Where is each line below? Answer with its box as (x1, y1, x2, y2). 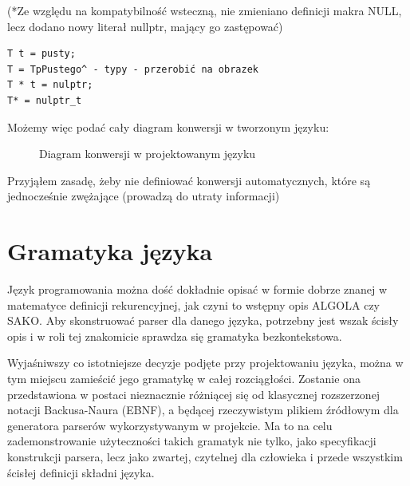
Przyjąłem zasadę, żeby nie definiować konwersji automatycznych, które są (7, 172, 371, 188)
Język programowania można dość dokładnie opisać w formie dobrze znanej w (7, 281, 388, 298)
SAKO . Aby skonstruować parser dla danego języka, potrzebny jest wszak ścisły (7, 312, 399, 329)
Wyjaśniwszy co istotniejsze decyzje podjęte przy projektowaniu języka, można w (7, 354, 404, 371)
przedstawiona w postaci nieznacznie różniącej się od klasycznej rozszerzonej (7, 385, 380, 402)
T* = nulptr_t (7, 94, 82, 106)
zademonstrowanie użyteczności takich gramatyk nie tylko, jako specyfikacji (7, 433, 376, 449)
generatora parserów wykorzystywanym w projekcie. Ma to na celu (7, 417, 333, 433)
